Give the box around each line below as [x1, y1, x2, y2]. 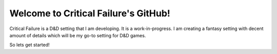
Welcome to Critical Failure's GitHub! [9, 8, 170, 19]
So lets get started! [9, 42, 50, 48]
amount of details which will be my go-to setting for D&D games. [9, 32, 146, 38]
